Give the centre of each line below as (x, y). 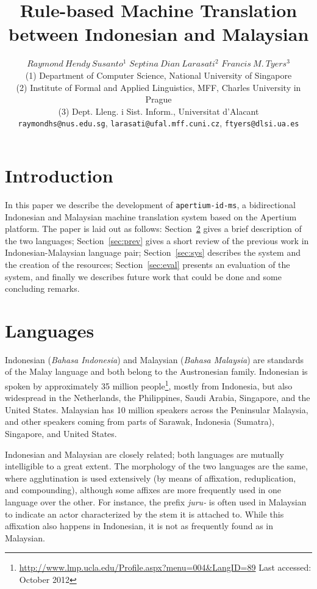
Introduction (59, 175)
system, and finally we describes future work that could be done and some (143, 276)
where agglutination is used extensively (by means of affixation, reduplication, (151, 478)
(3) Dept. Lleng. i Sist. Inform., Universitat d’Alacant (158, 111)
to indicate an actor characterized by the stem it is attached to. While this (144, 514)
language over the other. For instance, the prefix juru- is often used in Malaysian (156, 502)
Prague (158, 99)
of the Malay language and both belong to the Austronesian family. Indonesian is (156, 371)
